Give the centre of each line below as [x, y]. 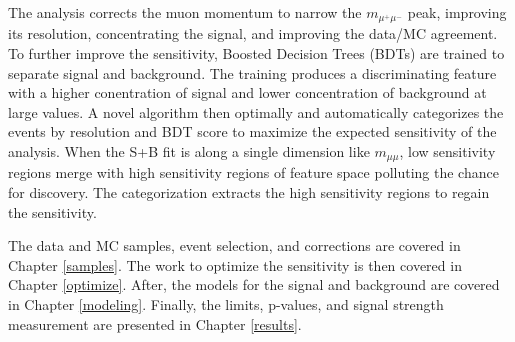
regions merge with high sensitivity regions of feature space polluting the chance [253, 172]
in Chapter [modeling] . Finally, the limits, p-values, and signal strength [226, 304]
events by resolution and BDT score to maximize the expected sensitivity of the [252, 131]
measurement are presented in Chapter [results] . [155, 323]
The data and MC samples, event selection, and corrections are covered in [234, 245]
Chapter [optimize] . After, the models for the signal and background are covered [254, 284]
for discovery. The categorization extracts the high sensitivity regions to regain [249, 192]
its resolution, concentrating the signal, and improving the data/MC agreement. [253, 33]
